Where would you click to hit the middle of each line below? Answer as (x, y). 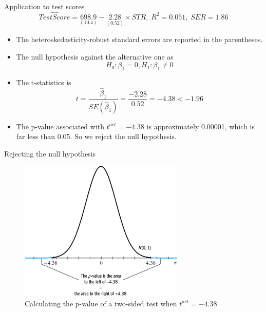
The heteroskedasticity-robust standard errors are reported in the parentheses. (139, 39)
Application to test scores (44, 6)
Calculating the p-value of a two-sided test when (101, 303)
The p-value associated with (60, 126)
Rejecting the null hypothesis (50, 153)
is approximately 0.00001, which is (201, 126)
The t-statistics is (44, 82)
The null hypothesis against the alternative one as (95, 56)
